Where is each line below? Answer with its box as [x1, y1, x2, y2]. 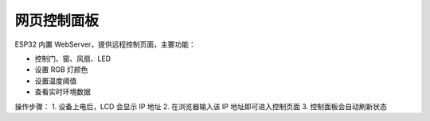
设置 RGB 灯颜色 [34, 65, 88, 74]
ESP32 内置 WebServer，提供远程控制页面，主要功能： [14, 40, 196, 49]
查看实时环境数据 [34, 87, 91, 96]
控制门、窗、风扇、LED [34, 54, 111, 63]
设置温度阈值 [34, 76, 77, 85]
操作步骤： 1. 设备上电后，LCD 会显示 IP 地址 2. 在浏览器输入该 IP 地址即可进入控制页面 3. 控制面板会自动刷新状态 [14, 101, 388, 111]
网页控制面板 [14, 12, 100, 29]
